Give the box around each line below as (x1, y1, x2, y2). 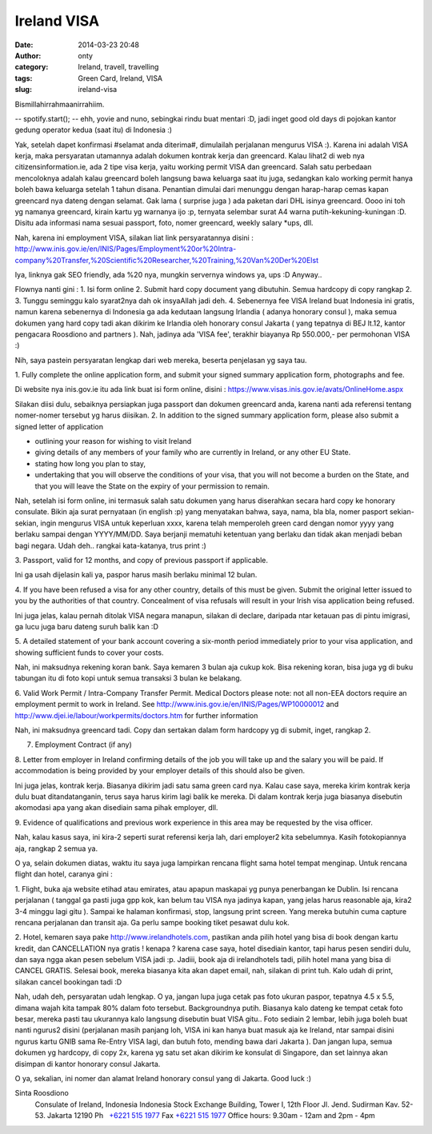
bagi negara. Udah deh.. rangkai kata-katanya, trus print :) (14, 541, 207, 550)
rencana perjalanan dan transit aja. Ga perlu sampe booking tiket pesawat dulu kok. (14, 917, 290, 927)
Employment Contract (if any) (34, 740, 132, 749)
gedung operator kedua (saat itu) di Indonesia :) (14, 125, 172, 135)
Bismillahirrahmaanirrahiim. (14, 99, 105, 109)
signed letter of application (14, 421, 104, 431)
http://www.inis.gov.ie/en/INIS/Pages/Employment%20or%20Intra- (14, 244, 237, 254)
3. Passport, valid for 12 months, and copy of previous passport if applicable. (14, 555, 268, 565)
